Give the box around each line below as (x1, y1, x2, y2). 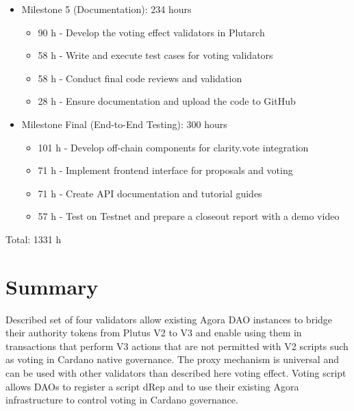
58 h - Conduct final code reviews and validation (38, 71, 242, 85)
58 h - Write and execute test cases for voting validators (38, 48, 273, 62)
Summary (5, 272, 99, 300)
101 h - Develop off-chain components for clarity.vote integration (38, 140, 309, 154)
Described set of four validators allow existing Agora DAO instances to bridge (5, 312, 333, 326)
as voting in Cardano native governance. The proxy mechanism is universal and (5, 352, 339, 366)
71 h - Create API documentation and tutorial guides (38, 186, 262, 200)
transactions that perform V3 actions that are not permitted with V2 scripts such (5, 338, 349, 353)
